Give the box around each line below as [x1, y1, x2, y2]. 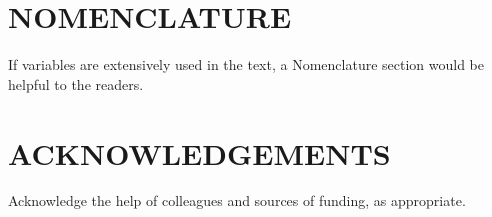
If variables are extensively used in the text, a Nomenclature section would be [8, 54, 484, 75]
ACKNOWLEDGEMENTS [8, 132, 391, 173]
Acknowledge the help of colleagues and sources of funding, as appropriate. [8, 190, 466, 211]
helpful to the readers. [8, 73, 144, 94]
